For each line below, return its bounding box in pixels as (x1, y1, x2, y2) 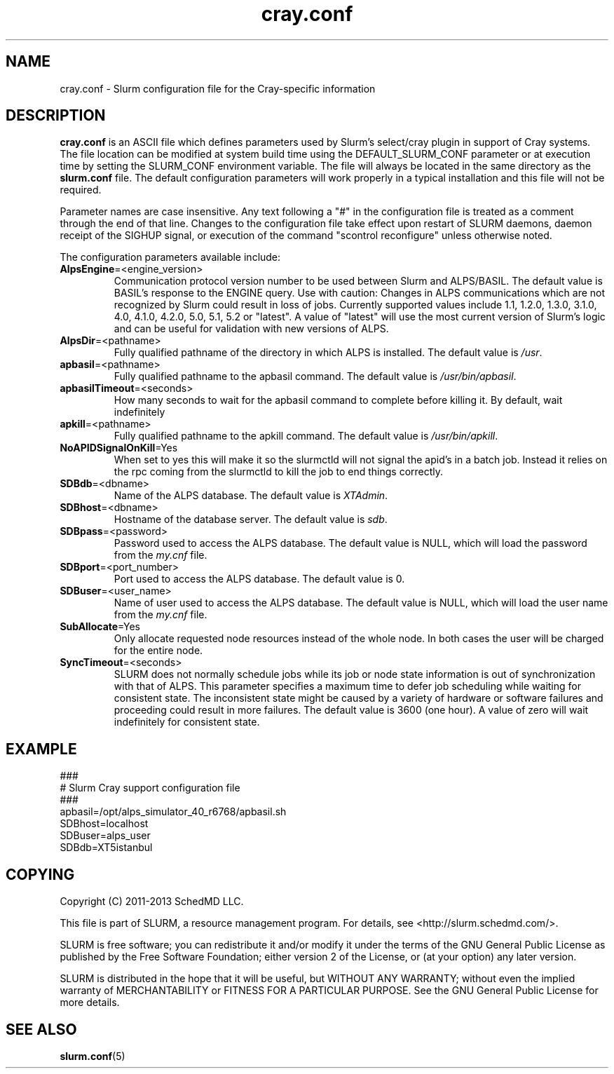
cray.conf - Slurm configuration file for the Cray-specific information (60, 82, 376, 95)
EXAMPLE (6, 740, 77, 758)
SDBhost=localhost (60, 817, 149, 830)
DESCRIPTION (6, 107, 106, 125)
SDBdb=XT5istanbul (60, 841, 153, 854)
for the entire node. (114, 644, 203, 657)
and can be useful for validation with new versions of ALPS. (114, 322, 389, 335)
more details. (60, 996, 120, 1009)
